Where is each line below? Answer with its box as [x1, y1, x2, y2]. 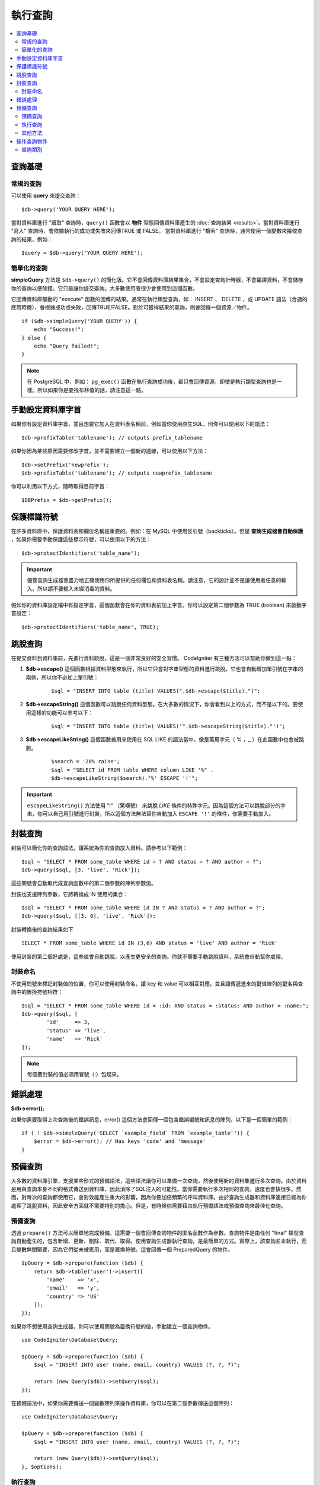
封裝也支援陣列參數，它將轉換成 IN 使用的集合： [11, 890, 129, 898]
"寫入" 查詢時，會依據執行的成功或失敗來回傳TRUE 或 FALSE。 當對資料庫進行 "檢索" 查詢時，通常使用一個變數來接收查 [11, 228, 303, 235]
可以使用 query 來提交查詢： [11, 192, 81, 199]
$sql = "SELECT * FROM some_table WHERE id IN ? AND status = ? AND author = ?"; [21, 905, 265, 911]
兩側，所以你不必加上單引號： [25, 674, 99, 681]
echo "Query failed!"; [33, 343, 100, 349]
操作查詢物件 [16, 137, 47, 145]
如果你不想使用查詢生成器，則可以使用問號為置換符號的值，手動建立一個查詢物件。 [11, 1322, 213, 1330]
